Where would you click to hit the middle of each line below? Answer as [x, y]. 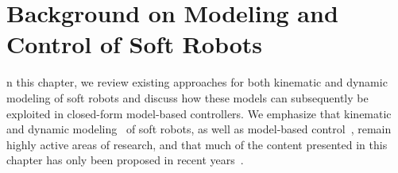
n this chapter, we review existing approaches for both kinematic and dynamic [197, 82]
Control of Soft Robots [135, 44]
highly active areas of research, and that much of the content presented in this [197, 144]
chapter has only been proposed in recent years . [125, 160]
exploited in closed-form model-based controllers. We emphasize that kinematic [199, 113]
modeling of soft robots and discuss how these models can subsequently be [187, 97]
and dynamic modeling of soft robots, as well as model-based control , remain [199, 129]
